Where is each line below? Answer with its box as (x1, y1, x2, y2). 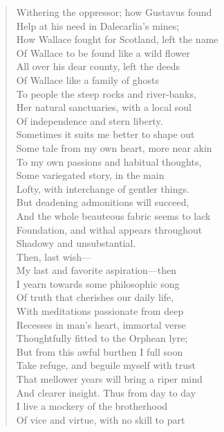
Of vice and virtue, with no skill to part (16, 412, 185, 426)
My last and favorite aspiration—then (16, 263, 177, 277)
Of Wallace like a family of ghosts (16, 72, 160, 87)
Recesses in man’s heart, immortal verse (16, 317, 186, 331)
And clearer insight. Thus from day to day (16, 385, 196, 399)
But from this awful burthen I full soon (16, 344, 183, 358)
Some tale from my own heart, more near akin (16, 140, 212, 155)
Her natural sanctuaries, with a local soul (16, 100, 192, 114)
